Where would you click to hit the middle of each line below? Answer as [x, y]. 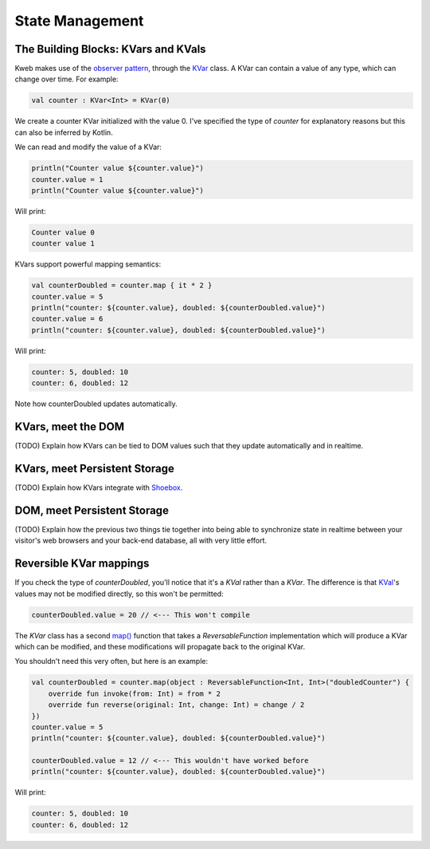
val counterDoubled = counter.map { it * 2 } [122, 286]
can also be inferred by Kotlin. [64, 132]
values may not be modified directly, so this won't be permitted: [119, 594]
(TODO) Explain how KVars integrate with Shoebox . [99, 488]
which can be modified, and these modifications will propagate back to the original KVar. [160, 646]
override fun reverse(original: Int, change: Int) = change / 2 [176, 705]
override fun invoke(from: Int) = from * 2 [134, 693]
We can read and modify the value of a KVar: [88, 147]
